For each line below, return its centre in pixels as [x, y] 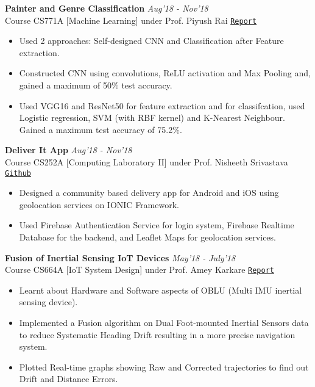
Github [18, 173]
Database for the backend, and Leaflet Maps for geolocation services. [147, 237]
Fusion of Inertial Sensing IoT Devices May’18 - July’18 [120, 257]
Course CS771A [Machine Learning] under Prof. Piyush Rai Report [131, 20]
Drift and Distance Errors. [69, 379]
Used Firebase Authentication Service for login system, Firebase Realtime [157, 225]
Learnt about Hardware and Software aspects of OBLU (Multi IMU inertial [161, 290]
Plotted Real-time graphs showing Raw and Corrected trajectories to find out [164, 367]
